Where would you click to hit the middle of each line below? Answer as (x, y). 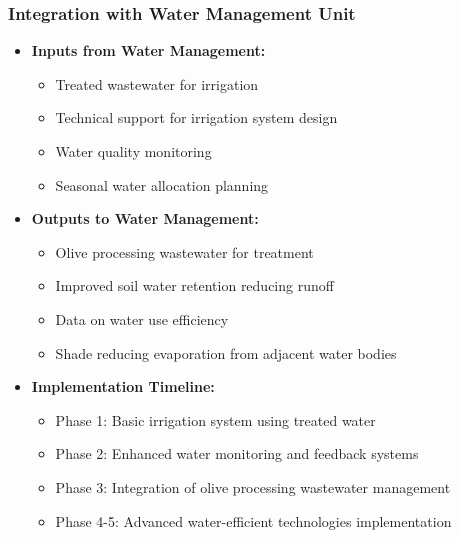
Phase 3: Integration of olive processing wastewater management (253, 486)
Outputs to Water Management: (145, 218)
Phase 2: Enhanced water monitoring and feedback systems (237, 453)
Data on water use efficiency (142, 318)
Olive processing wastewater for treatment (184, 251)
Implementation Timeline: (123, 386)
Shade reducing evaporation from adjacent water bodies (226, 352)
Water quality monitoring (133, 151)
